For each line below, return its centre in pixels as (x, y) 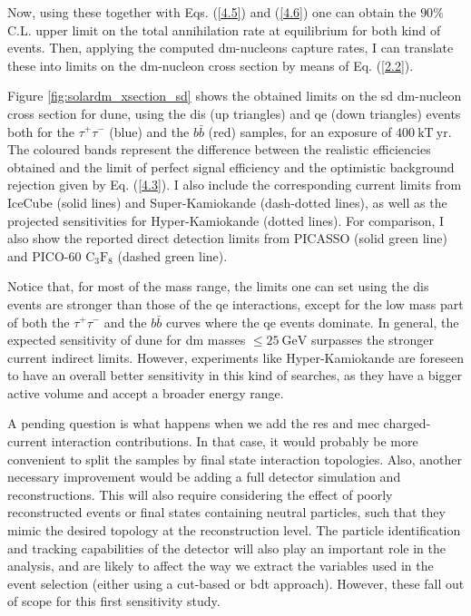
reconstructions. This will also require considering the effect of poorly (200, 494)
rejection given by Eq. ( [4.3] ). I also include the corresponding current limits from (235, 185)
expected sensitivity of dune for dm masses (127, 340)
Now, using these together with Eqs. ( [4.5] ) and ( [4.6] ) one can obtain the (212, 12)
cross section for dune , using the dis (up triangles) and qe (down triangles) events (234, 113)
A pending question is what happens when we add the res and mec (193, 423)
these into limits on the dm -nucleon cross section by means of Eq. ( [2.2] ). (211, 65)
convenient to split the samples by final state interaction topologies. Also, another (235, 459)
